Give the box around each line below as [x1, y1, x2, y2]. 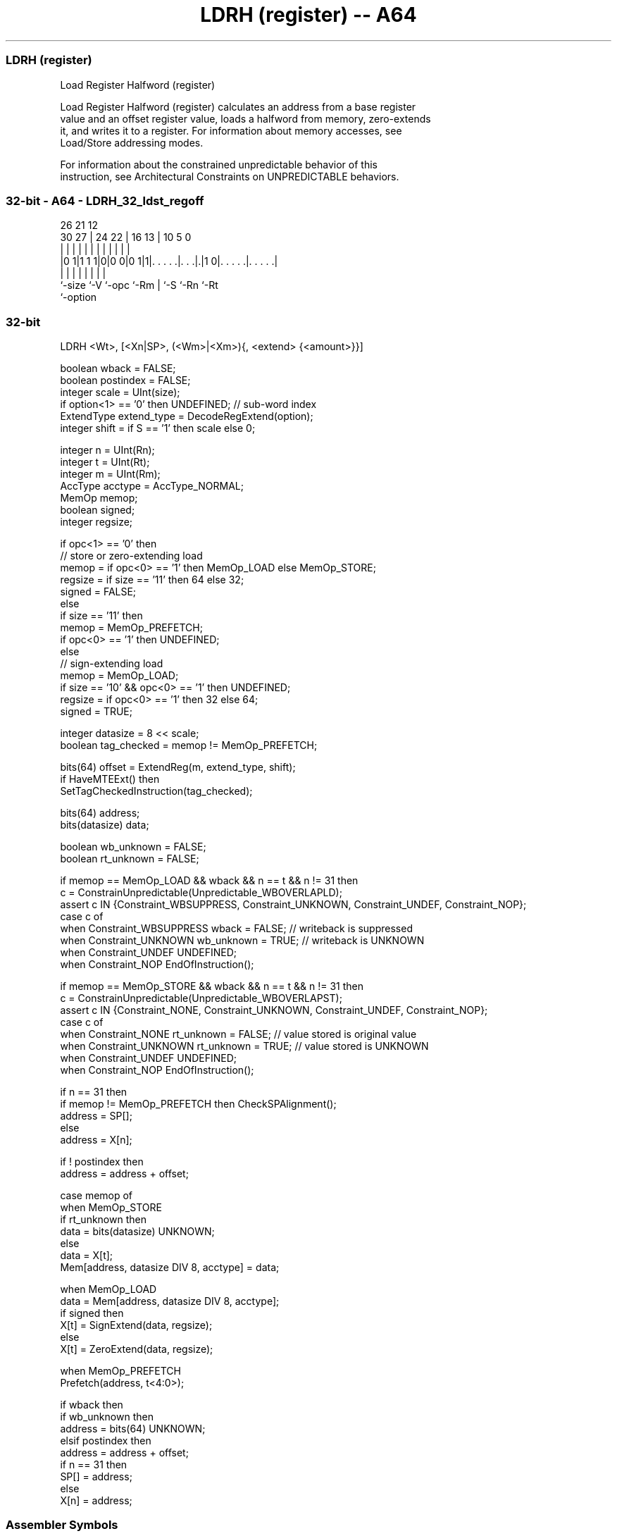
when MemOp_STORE [60, 1201, 162, 1213]
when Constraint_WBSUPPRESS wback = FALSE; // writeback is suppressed [60, 922, 413, 934]
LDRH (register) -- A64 [200, 3, 417, 27]
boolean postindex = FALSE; [60, 374, 191, 386]
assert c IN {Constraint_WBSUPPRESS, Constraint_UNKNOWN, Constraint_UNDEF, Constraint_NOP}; [60, 898, 527, 910]
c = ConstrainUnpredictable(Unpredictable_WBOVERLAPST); [60, 992, 342, 1004]
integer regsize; [60, 516, 133, 528]
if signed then [60, 1307, 124, 1319]
